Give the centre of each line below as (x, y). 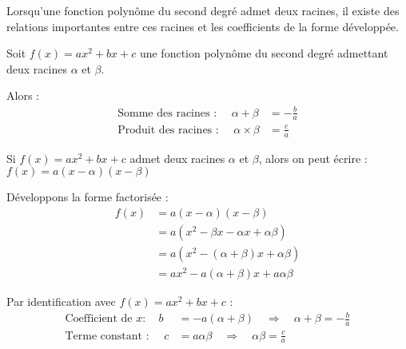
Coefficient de (99, 319)
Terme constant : (107, 336)
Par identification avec (61, 301)
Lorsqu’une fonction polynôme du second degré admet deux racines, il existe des (203, 10)
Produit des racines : (168, 130)
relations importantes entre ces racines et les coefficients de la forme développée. (203, 26)
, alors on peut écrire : (313, 158)
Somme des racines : (167, 113)
